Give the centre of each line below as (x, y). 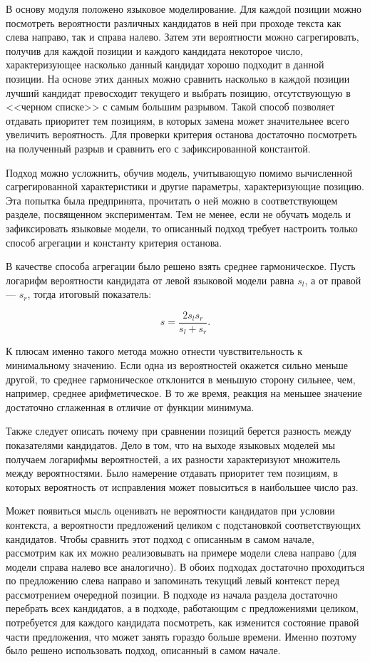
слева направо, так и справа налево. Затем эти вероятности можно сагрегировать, (183, 37)
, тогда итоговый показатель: (89, 294)
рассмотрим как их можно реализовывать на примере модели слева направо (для (181, 553)
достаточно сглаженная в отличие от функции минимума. (130, 407)
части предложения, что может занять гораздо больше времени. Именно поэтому (181, 636)
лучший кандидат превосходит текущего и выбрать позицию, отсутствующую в (178, 92)
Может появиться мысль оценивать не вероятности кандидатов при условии (170, 511)
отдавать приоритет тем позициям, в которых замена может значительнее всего (178, 120)
